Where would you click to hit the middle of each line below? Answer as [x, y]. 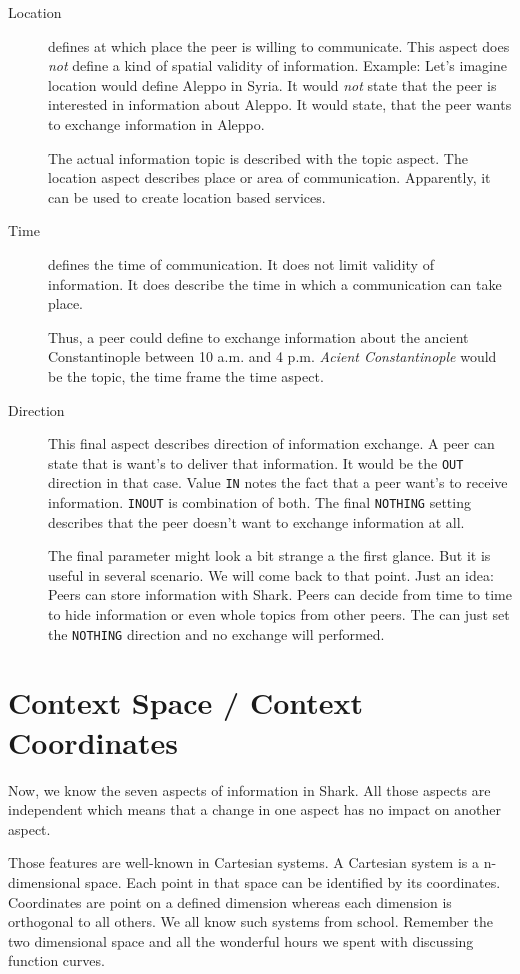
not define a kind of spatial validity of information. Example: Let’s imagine [277, 65]
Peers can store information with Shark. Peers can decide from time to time [280, 594]
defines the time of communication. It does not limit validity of [241, 263]
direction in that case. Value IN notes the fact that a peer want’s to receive [278, 482]
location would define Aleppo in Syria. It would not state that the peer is [272, 84]
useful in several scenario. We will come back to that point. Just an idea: [271, 574]
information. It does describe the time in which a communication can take [275, 283]
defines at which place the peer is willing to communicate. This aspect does [279, 45]
